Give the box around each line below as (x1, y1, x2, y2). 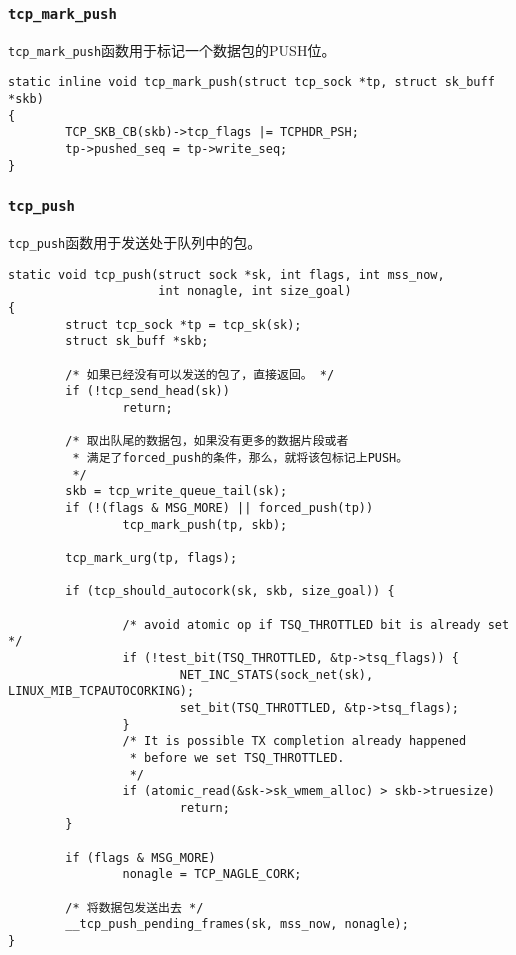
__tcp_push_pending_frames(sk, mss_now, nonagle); (65, 917, 409, 932)
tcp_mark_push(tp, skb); (122, 517, 288, 532)
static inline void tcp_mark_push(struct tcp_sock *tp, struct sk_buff (8, 75, 495, 90)
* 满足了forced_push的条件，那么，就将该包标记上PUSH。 (72, 451, 409, 466)
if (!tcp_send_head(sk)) (65, 384, 230, 399)
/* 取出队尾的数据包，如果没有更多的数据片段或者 (65, 434, 349, 449)
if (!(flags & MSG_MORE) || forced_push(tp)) (65, 501, 374, 515)
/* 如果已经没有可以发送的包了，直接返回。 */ (65, 367, 335, 382)
